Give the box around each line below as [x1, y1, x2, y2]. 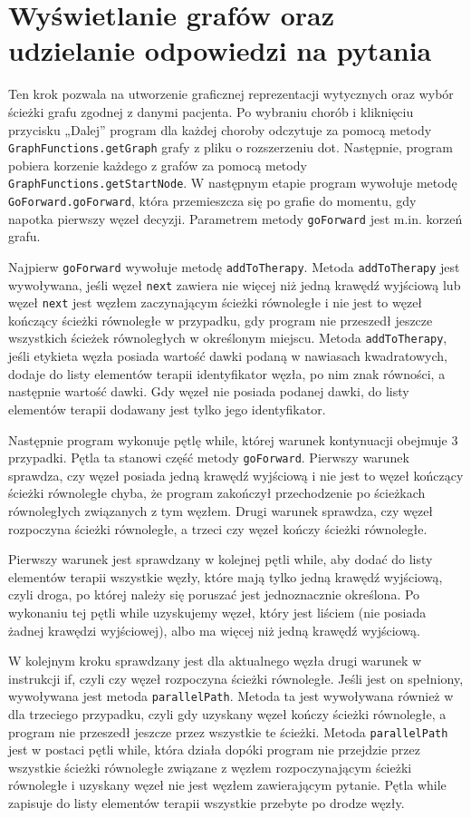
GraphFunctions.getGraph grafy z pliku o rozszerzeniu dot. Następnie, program [8, 138, 453, 157]
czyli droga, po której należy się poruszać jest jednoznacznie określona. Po [8, 585, 420, 604]
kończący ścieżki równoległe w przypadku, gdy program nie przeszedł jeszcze [8, 310, 433, 329]
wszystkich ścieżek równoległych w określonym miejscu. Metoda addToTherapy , [8, 328, 447, 347]
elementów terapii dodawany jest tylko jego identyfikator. [8, 399, 326, 418]
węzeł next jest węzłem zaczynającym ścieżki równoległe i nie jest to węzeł [8, 293, 423, 312]
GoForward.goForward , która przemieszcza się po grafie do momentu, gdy [8, 191, 417, 209]
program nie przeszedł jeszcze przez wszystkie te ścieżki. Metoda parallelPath [8, 722, 448, 741]
